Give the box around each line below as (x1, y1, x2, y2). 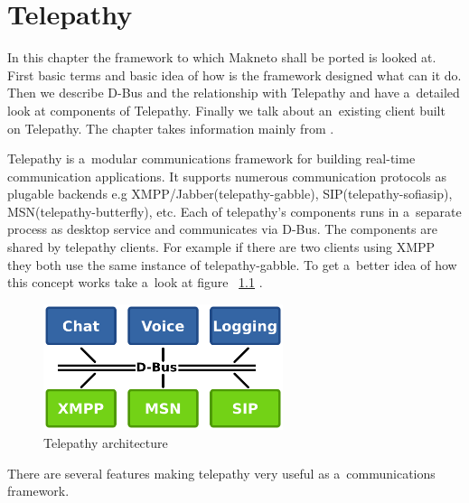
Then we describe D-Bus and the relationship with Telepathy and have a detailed (7, 83, 460, 102)
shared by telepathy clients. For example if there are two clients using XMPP (7, 238, 436, 256)
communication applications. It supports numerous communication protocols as (7, 166, 446, 185)
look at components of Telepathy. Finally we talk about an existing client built (7, 100, 446, 119)
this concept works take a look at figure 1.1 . (7, 273, 263, 292)
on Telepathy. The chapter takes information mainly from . (7, 118, 334, 137)
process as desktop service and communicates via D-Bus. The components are (7, 219, 437, 238)
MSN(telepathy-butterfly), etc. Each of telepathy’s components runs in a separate (7, 201, 462, 220)
